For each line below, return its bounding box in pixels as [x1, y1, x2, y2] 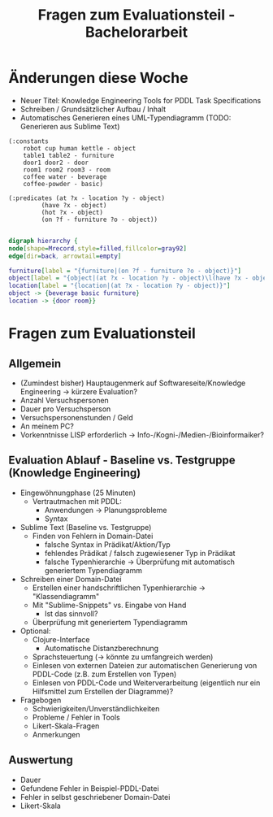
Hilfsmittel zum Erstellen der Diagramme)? [32, 686, 174, 696]
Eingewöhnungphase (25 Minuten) [19, 488, 136, 498]
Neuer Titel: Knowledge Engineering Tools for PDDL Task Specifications [19, 95, 262, 105]
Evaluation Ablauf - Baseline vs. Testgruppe [8, 454, 236, 467]
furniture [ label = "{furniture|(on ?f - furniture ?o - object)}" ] [8, 267, 242, 275]
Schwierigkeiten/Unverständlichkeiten [32, 703, 160, 713]
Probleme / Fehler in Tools [32, 712, 120, 722]
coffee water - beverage [23, 172, 107, 180]
